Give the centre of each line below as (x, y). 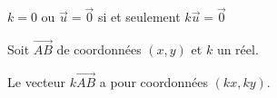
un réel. (237, 49)
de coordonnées (99, 49)
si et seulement (139, 17)
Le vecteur (36, 81)
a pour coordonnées (153, 81)
